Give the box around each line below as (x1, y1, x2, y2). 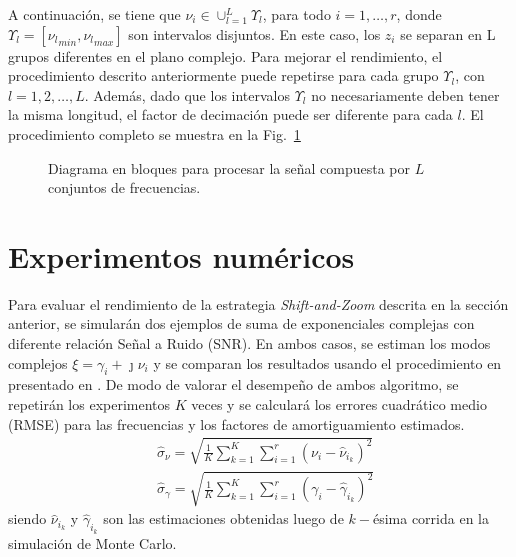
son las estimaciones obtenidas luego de (103, 508, 344, 529)
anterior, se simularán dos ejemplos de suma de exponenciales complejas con (8, 313, 475, 334)
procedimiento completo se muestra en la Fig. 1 (8, 123, 301, 144)
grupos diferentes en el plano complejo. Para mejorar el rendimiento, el (8, 45, 443, 66)
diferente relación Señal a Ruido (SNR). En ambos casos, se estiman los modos (8, 333, 491, 354)
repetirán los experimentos (8, 394, 171, 415)
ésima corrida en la (372, 508, 489, 529)
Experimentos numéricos (8, 235, 355, 276)
